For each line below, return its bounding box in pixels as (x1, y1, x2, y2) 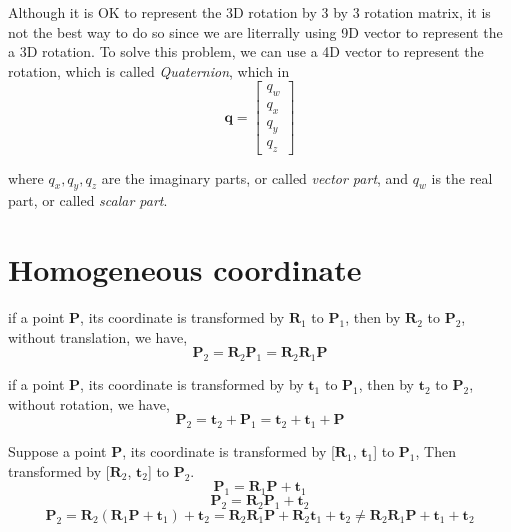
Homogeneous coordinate (8, 249, 362, 290)
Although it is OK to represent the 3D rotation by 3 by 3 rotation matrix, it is (8, 2, 491, 22)
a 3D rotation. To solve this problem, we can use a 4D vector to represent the (8, 41, 484, 62)
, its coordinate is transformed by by (80, 374, 304, 395)
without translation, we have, (8, 326, 188, 347)
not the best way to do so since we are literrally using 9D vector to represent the (8, 21, 503, 42)
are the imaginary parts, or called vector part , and (101, 167, 409, 188)
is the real (431, 167, 493, 188)
